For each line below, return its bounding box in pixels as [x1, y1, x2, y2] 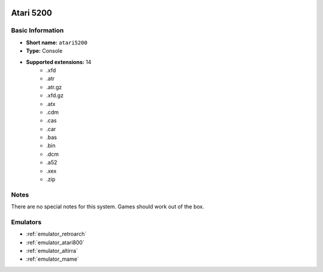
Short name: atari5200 [26, 39, 88, 46]
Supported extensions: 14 [26, 58, 92, 65]
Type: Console [26, 47, 63, 55]
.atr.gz [46, 83, 62, 90]
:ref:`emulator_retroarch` [26, 231, 87, 238]
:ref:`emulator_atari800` [26, 238, 85, 246]
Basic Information [11, 26, 64, 35]
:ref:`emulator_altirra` [26, 247, 78, 255]
